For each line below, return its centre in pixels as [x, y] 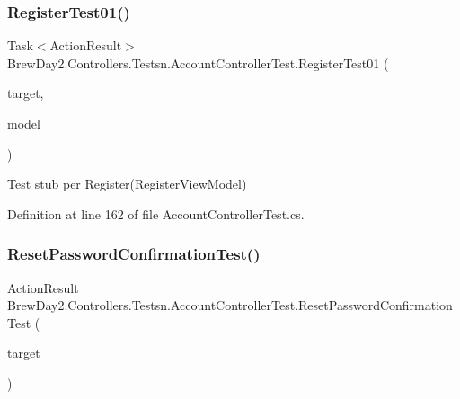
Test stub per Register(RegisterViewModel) [127, 184]
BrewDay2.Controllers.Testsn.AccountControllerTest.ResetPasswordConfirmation [230, 305]
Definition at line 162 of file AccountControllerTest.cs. [156, 213]
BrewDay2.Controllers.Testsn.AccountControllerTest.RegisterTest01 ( [198, 62]
